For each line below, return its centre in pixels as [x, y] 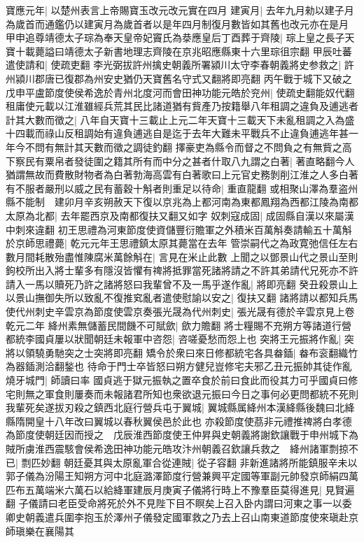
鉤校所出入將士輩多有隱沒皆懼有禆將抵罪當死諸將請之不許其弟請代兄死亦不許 [182, 270]
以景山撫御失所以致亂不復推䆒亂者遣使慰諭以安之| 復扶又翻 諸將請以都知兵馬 [182, 298]
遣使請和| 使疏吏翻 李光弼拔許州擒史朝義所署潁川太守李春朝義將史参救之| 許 [180, 65]
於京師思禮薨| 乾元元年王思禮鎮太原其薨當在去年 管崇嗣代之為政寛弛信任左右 [182, 243]
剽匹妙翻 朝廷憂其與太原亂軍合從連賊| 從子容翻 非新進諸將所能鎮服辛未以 [189, 462]
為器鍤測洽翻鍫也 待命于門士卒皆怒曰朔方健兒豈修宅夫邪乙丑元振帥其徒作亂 [179, 366]
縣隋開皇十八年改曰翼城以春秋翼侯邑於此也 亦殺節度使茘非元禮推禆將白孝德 [179, 421]
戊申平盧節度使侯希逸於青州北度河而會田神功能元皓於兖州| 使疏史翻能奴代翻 [180, 92]
